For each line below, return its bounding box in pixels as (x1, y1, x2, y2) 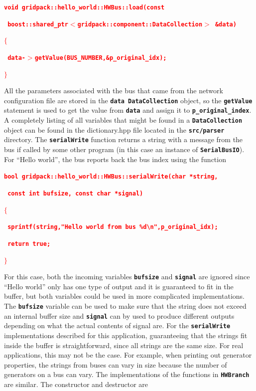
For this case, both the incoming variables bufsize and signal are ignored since (4, 271, 250, 282)
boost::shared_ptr (7, 20, 68, 28)
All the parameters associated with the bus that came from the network (4, 85, 223, 96)
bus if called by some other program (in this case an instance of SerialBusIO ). (4, 144, 245, 155)
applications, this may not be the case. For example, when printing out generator (4, 350, 252, 360)
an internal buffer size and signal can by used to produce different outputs (4, 310, 235, 321)
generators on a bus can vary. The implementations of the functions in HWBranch (4, 369, 250, 380)
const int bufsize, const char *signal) (7, 190, 143, 197)
